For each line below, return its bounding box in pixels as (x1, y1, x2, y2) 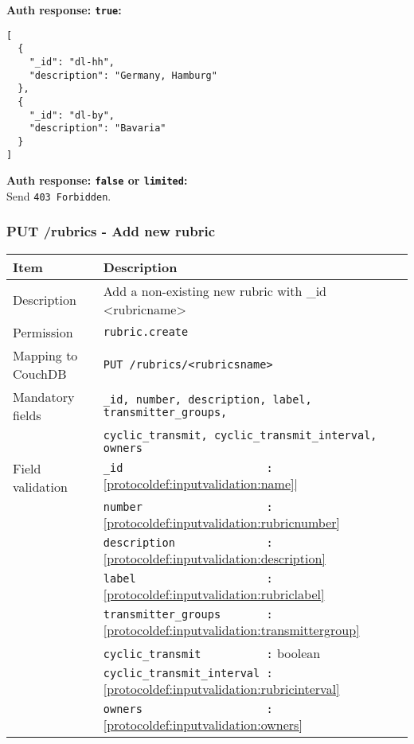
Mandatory (13, 387, 75, 406)
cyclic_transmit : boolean (103, 643, 321, 662)
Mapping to (13, 345, 78, 364)
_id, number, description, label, (103, 392, 312, 406)
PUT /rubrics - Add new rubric (6, 221, 216, 241)
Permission (13, 322, 73, 341)
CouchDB (13, 364, 67, 383)
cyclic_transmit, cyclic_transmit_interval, (103, 428, 377, 442)
